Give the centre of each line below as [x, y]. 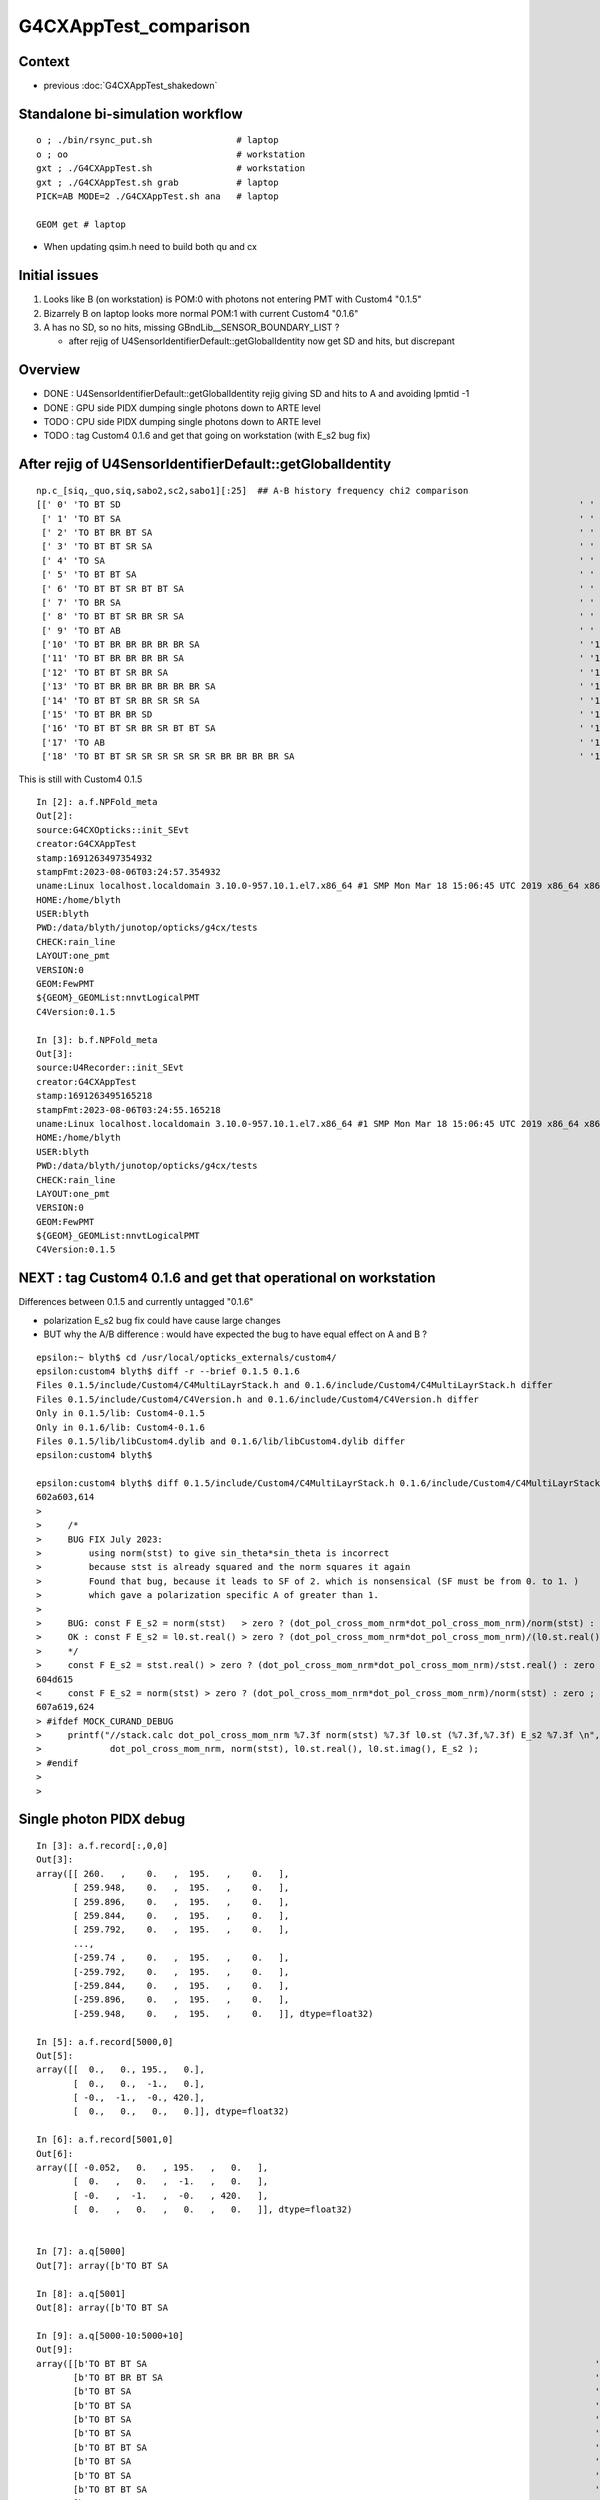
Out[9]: [55, 2349]
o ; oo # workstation [170, 154]
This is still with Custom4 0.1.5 [80, 779]
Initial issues [58, 275]
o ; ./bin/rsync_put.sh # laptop [157, 140]
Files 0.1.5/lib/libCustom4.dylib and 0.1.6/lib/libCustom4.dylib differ [221, 1441]
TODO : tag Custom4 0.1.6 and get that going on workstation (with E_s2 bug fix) [207, 436]
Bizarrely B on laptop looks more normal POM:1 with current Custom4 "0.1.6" [201, 313]
